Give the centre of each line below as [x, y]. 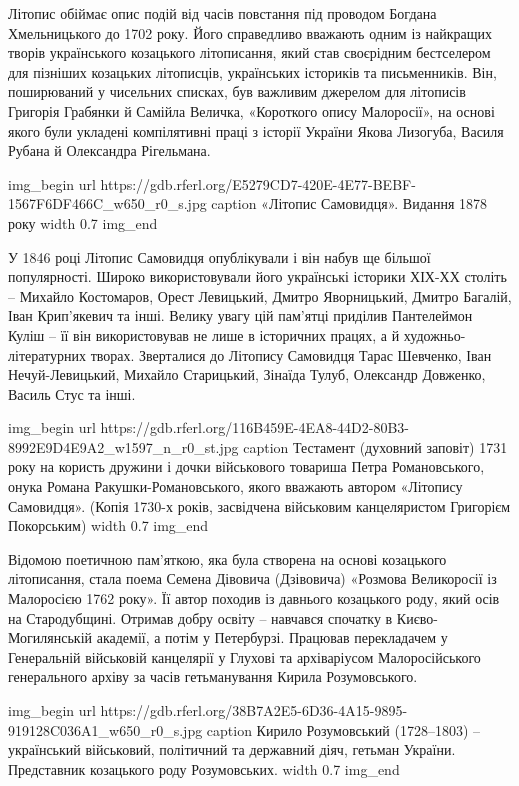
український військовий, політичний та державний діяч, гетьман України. [232, 749]
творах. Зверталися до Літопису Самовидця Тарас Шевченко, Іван [291, 354]
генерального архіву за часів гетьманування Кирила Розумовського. [213, 676]
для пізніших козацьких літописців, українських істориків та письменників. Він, [252, 71]
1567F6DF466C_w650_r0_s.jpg [107, 203]
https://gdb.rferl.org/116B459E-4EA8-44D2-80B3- [255, 427]
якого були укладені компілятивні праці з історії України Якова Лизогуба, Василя [256, 130]
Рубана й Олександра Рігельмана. [109, 150]
